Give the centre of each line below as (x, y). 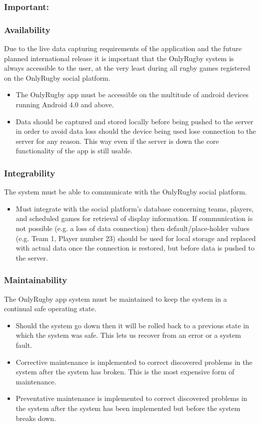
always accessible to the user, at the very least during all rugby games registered (127, 68)
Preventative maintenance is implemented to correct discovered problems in (131, 398)
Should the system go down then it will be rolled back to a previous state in (132, 325)
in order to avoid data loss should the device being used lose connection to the (136, 131)
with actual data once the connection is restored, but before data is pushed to (135, 248)
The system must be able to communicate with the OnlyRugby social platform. (125, 192)
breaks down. (36, 418)
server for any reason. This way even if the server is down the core (117, 141)
